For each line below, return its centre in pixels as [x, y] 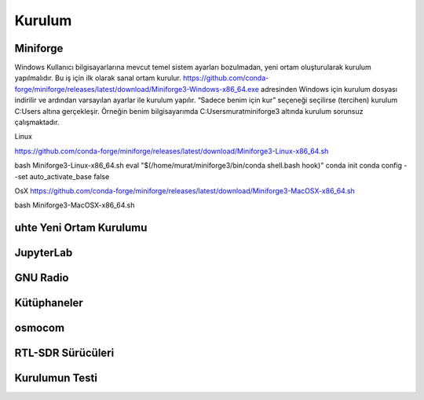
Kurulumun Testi [56, 378]
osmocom [40, 328]
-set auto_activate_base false [62, 176]
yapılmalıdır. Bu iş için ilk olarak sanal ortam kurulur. [98, 78]
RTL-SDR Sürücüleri [64, 353]
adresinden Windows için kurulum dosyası [329, 89]
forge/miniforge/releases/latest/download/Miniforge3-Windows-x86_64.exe [137, 89]
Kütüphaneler [49, 303]
